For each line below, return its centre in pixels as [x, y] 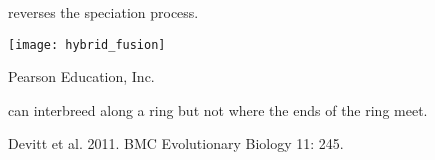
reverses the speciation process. [103, 12]
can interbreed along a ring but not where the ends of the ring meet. [218, 109]
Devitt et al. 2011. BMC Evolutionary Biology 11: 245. [176, 143]
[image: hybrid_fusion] [87, 44]
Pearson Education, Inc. [81, 76]
